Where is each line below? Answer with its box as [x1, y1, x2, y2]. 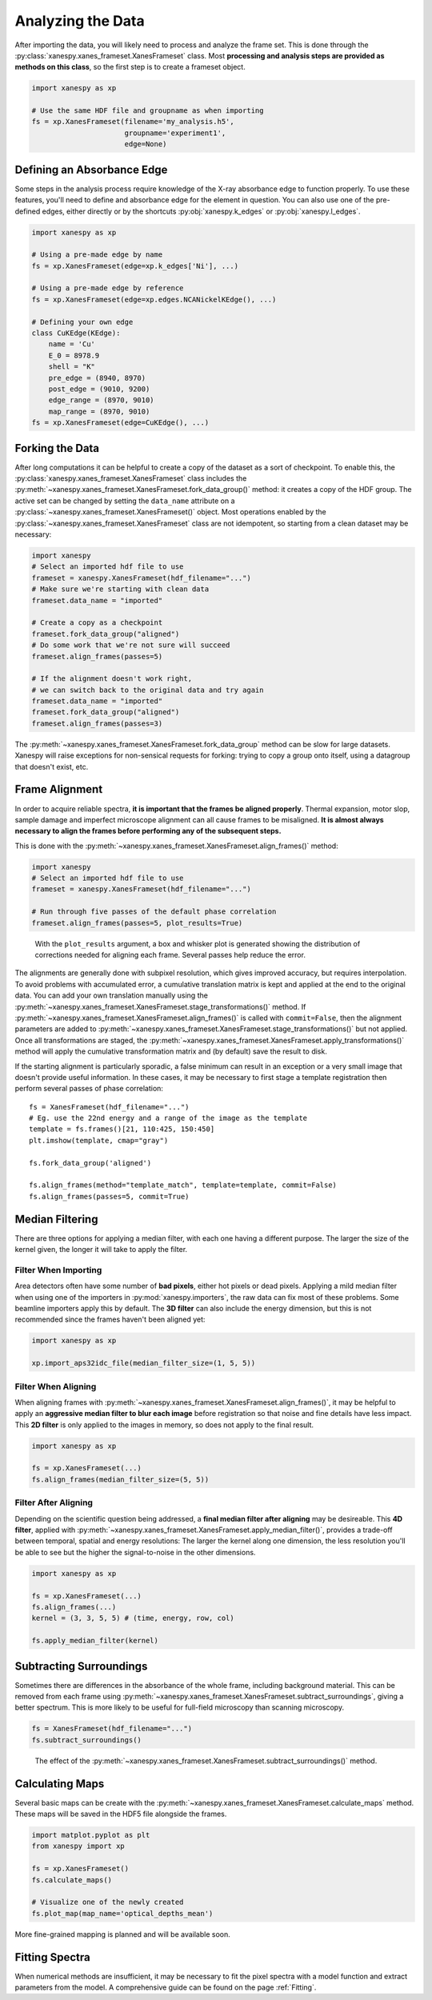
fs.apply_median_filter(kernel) [31, 1636, 159, 1646]
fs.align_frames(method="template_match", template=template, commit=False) [29, 1181, 338, 1190]
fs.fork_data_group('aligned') [29, 1158, 152, 1167]
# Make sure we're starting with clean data [31, 585, 210, 594]
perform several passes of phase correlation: [14, 1084, 164, 1094]
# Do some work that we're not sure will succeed [31, 641, 230, 650]
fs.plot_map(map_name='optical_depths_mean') [31, 1909, 214, 1918]
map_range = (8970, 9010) [48, 406, 150, 416]
